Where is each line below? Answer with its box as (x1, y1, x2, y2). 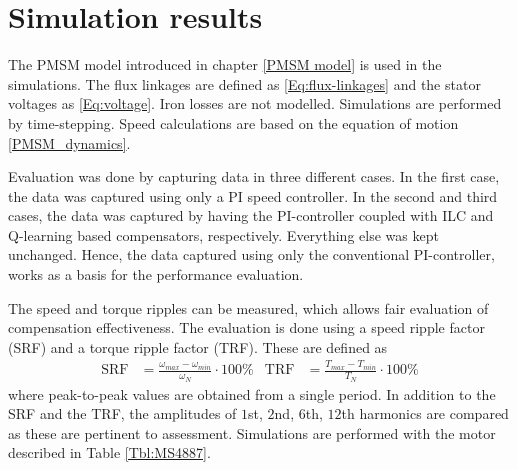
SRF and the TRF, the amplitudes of (8, 403, 237, 424)
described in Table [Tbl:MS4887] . (8, 442, 211, 463)
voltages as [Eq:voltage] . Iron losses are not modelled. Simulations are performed (8, 93, 502, 114)
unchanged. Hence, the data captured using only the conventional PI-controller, (8, 244, 495, 265)
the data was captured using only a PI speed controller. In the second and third (8, 185, 498, 206)
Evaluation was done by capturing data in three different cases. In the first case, (8, 166, 500, 187)
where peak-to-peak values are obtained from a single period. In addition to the (8, 383, 496, 404)
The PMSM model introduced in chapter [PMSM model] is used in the (8, 54, 442, 75)
